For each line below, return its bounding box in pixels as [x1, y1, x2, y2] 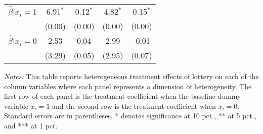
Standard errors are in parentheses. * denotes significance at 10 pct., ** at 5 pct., [4, 110, 256, 121]
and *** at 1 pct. [4, 120, 58, 130]
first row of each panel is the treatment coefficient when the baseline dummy [4, 91, 241, 101]
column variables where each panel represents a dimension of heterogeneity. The [4, 81, 252, 91]
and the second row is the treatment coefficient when [52, 100, 216, 111]
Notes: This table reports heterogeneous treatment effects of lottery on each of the [4, 71, 259, 81]
